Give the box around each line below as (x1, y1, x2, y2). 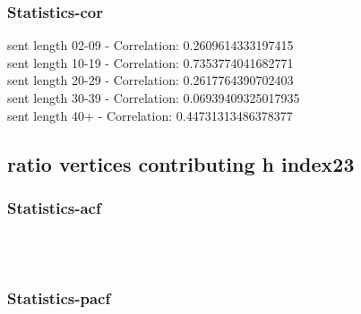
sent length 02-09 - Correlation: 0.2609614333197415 (7, 36, 294, 55)
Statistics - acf (7, 196, 101, 218)
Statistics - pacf (7, 287, 111, 310)
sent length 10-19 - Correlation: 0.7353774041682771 (7, 53, 294, 72)
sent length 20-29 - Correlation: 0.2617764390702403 (7, 71, 294, 89)
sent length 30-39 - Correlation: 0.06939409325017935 (7, 89, 300, 106)
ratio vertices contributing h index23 (7, 149, 355, 177)
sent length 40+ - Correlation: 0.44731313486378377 (7, 106, 293, 124)
